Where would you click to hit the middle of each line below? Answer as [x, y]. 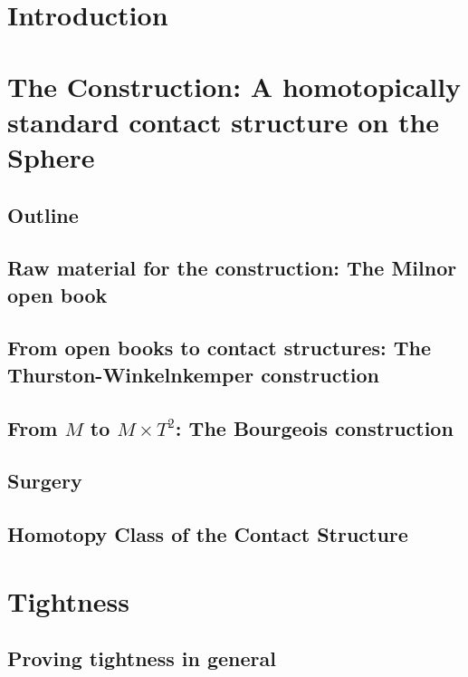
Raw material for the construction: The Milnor [232, 268]
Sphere [51, 156]
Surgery [45, 481]
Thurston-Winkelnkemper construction [193, 374]
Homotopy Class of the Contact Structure [208, 534]
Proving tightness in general [142, 658]
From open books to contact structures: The [220, 348]
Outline [43, 214]
